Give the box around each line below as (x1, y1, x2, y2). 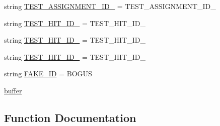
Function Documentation (4, 109, 136, 125)
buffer (4, 85, 22, 95)
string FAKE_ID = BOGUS (4, 68, 92, 79)
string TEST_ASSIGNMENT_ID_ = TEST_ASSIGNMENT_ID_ (4, 1, 216, 11)
